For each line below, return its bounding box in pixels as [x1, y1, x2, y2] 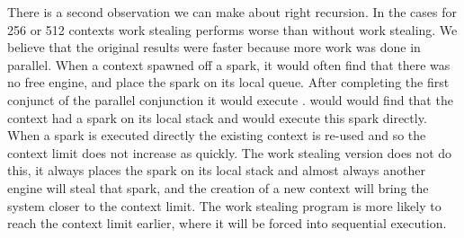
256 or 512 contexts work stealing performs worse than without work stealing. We [7, 20, 458, 39]
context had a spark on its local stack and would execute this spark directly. [7, 108, 427, 127]
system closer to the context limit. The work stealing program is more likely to [7, 196, 442, 215]
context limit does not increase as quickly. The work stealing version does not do [7, 143, 452, 162]
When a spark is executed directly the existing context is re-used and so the [7, 126, 426, 145]
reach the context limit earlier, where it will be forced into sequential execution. [7, 214, 447, 233]
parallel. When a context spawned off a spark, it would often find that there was [7, 55, 451, 74]
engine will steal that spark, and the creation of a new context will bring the [7, 178, 429, 197]
